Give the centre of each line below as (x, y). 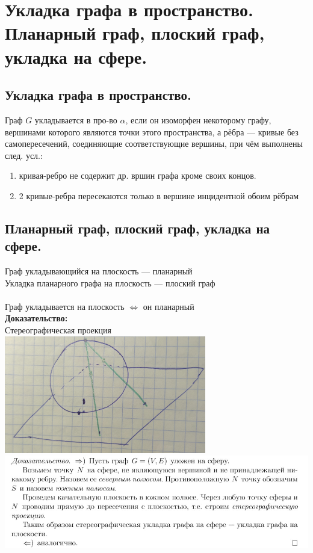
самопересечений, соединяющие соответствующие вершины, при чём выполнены (154, 144)
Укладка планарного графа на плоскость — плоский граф (110, 283)
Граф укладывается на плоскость (65, 306)
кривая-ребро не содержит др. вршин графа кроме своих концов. (138, 175)
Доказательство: (36, 318)
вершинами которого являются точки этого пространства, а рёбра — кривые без (152, 131)
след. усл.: (24, 155)
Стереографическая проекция (58, 330)
